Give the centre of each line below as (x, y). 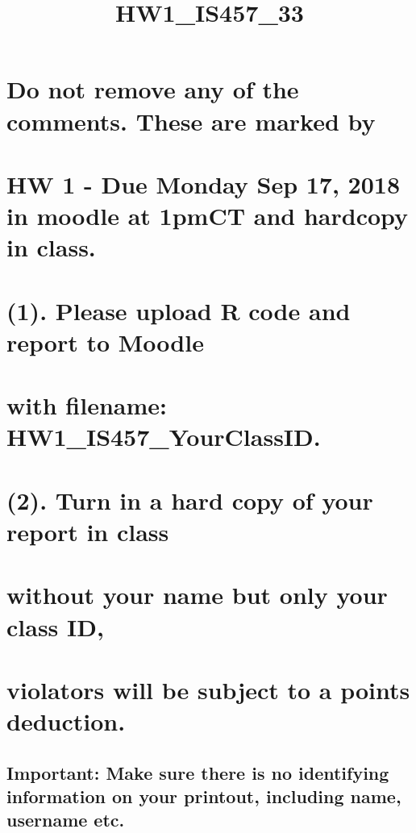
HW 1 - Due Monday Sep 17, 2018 (204, 183)
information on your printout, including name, (204, 796)
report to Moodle (105, 342)
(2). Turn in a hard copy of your (190, 500)
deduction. (66, 721)
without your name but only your (197, 595)
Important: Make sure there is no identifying (198, 772)
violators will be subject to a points (208, 689)
